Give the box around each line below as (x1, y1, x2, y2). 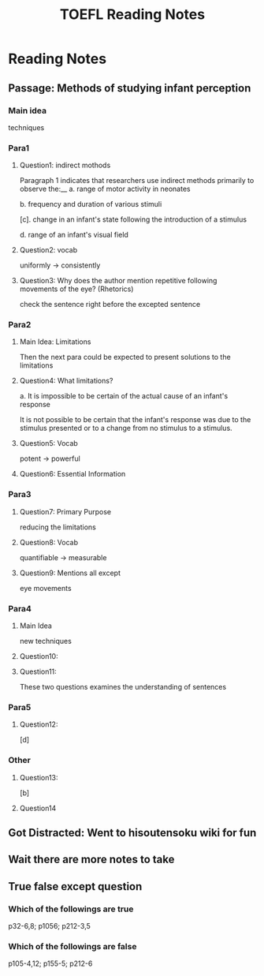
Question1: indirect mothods (19, 160, 111, 170)
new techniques (19, 637, 73, 646)
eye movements (19, 583, 73, 593)
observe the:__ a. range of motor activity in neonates (19, 184, 191, 194)
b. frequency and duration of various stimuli (19, 200, 162, 209)
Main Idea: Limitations (19, 337, 91, 346)
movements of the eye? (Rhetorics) (19, 284, 134, 294)
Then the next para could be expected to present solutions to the (19, 353, 231, 362)
